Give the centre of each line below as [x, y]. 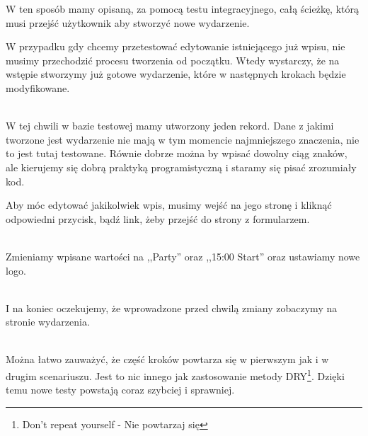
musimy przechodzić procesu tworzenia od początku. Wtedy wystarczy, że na [173, 60]
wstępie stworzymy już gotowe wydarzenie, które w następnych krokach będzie [176, 74]
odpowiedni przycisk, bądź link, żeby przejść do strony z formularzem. [158, 218]
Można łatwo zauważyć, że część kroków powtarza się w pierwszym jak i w [167, 359]
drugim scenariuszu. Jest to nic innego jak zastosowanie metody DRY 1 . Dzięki [175, 375]
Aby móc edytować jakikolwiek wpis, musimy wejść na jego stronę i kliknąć [169, 205]
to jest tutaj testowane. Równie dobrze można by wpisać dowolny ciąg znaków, [177, 153]
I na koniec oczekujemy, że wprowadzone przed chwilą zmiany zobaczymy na [172, 308]
